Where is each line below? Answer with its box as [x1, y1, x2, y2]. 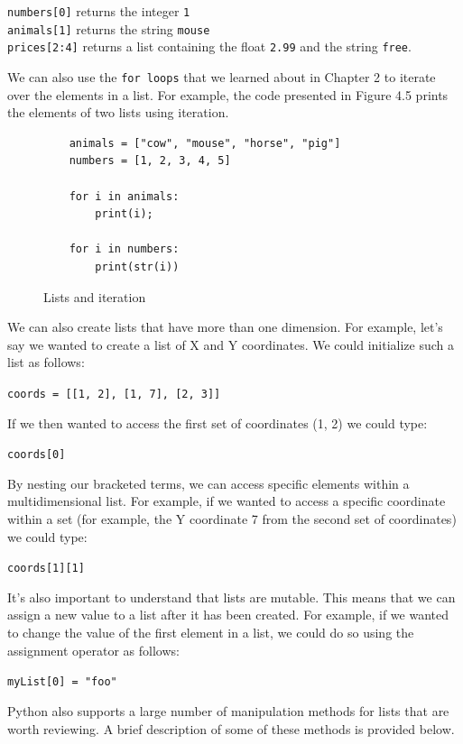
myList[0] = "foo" [7, 675, 117, 689]
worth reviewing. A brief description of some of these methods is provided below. [7, 719, 455, 738]
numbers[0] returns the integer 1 [7, 2, 190, 20]
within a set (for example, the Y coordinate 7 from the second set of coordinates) [7, 510, 457, 528]
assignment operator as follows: [7, 640, 180, 659]
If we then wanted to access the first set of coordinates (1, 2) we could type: [7, 413, 428, 432]
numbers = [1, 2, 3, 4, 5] [69, 154, 231, 168]
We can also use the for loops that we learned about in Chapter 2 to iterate [7, 67, 436, 86]
